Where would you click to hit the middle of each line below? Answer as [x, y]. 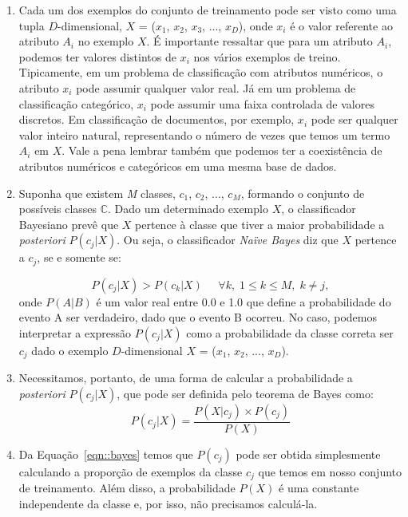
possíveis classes [58, 209]
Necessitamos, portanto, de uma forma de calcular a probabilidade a [186, 378]
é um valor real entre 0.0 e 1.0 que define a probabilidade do [244, 301]
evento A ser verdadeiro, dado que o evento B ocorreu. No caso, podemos [198, 317]
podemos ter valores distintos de [97, 56]
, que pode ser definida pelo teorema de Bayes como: [245, 393]
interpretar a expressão [75, 332]
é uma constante [319, 488]
